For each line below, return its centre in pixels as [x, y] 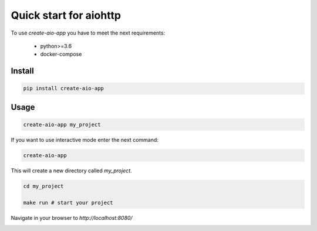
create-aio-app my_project [62, 124]
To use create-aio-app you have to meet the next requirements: [88, 33]
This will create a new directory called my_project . [71, 171]
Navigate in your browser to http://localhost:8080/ [72, 218]
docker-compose [61, 54]
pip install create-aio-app [63, 89]
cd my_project [43, 186]
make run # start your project [68, 203]
